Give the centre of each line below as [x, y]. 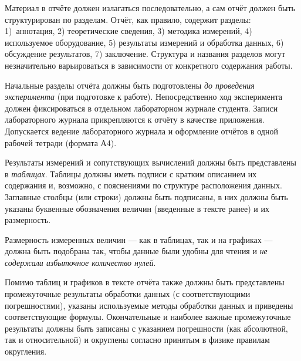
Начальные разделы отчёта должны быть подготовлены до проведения [130, 85]
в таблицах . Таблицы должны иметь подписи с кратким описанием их [131, 173]
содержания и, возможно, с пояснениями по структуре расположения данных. [143, 185]
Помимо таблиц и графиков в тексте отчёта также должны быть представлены [145, 282]
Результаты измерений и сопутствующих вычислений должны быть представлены [150, 162]
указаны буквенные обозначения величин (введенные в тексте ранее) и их [137, 208]
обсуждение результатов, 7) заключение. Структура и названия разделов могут [145, 54]
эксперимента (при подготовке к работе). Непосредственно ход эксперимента [144, 97]
